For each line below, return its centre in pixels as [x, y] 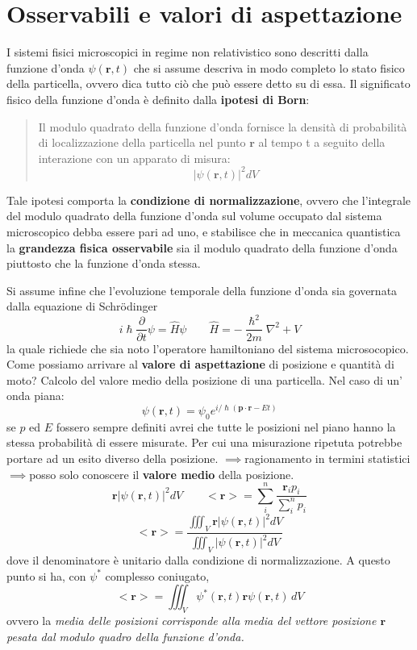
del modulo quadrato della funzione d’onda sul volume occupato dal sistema [194, 216]
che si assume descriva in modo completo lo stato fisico [269, 67]
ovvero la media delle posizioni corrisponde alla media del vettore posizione [192, 621]
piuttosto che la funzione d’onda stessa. [104, 263]
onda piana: [35, 396]
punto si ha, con [46, 575]
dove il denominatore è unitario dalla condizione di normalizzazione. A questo [198, 560]
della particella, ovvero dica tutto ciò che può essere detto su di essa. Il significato [208, 83]
